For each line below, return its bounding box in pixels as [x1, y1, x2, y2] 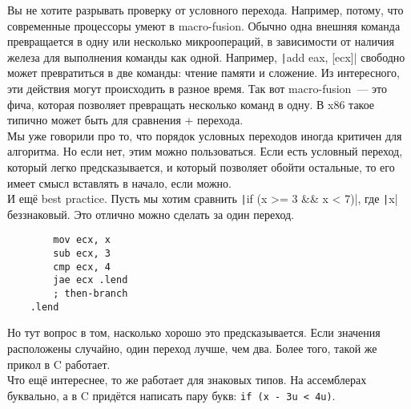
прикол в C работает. [7, 355, 111, 372]
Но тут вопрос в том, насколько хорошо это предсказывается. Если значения [7, 324, 381, 341]
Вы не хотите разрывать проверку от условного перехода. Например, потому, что [7, 2, 404, 18]
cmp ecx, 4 [53, 261, 111, 273]
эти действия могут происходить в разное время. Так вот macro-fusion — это [7, 80, 388, 97]
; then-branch [53, 288, 128, 300]
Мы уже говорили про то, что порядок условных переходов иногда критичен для [7, 127, 402, 144]
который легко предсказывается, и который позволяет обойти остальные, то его [7, 159, 395, 175]
